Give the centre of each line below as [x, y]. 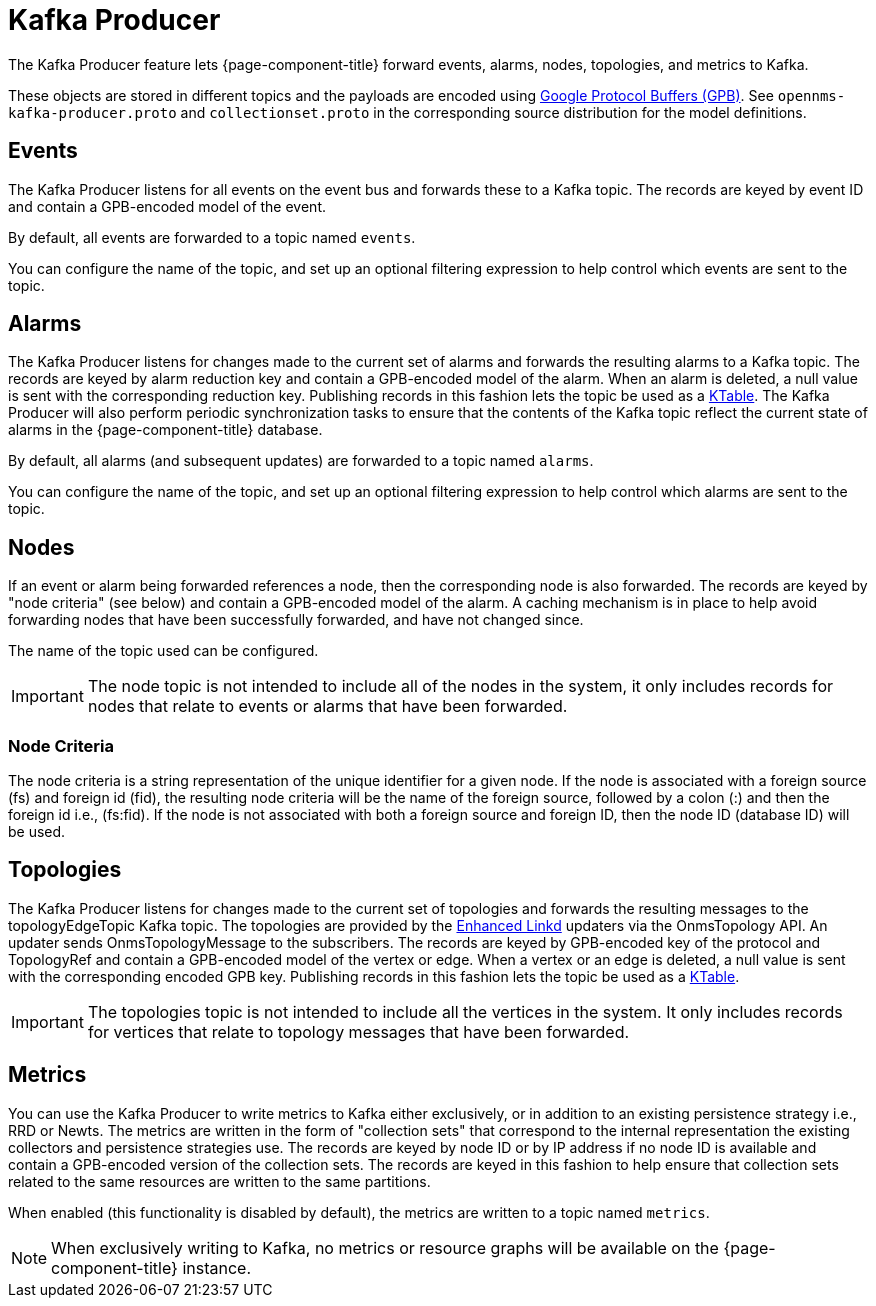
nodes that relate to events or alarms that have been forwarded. [327, 706]
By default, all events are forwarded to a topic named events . [212, 237]
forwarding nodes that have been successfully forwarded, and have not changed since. [296, 620]
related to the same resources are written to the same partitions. [219, 1181]
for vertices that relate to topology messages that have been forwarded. [358, 1031]
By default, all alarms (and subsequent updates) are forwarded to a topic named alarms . [301, 461]
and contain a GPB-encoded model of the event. [167, 206]
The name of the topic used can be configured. [163, 651]
